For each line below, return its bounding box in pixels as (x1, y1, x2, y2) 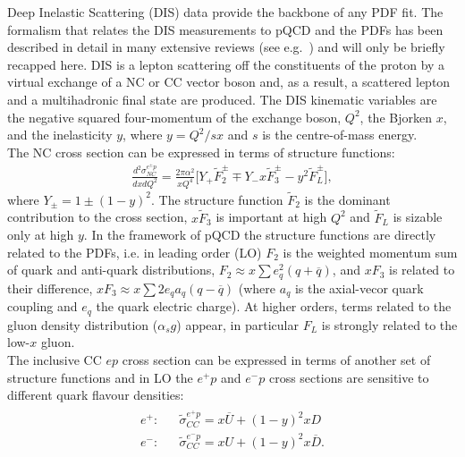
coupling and (7, 297, 78, 316)
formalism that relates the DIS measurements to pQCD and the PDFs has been (7, 20, 444, 38)
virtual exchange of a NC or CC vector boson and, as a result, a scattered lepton (7, 72, 451, 91)
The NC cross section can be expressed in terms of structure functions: (7, 142, 395, 161)
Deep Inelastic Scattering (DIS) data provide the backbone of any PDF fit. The (7, 3, 444, 21)
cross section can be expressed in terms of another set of (122, 351, 431, 369)
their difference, (7, 278, 93, 297)
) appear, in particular (176, 315, 299, 334)
